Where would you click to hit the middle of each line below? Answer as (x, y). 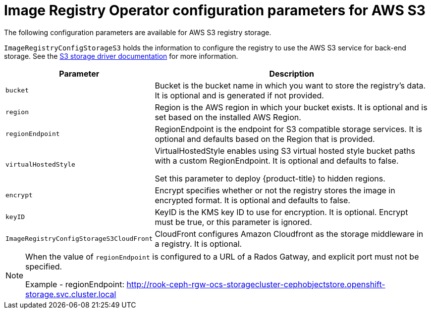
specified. (44, 266)
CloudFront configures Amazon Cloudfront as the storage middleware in (289, 234)
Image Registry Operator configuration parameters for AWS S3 (215, 10)
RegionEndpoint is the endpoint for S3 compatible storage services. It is (289, 129)
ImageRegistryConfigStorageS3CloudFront (79, 239)
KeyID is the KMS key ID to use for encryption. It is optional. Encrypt (281, 212)
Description (292, 73)
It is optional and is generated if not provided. (239, 95)
